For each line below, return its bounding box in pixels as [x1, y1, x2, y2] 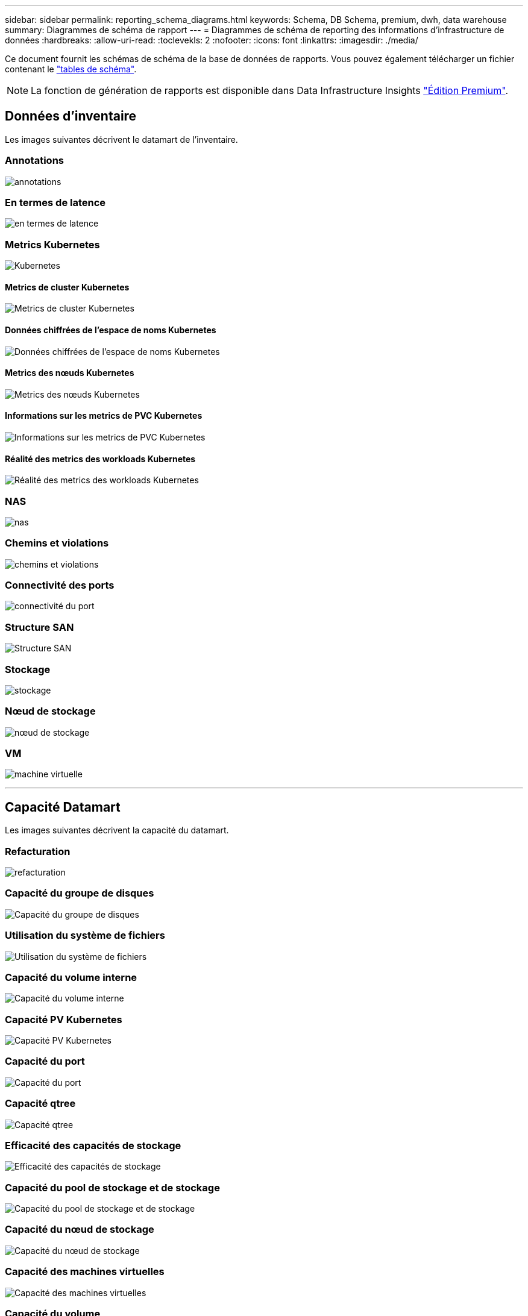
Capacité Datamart [5, 799, 121, 815]
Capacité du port [5, 1055, 85, 1068]
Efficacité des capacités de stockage [5, 1139, 181, 1151]
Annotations [5, 154, 64, 167]
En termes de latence [5, 196, 106, 208]
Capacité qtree [5, 1097, 76, 1110]
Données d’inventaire [5, 108, 137, 124]
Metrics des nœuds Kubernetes [5, 368, 134, 378]
